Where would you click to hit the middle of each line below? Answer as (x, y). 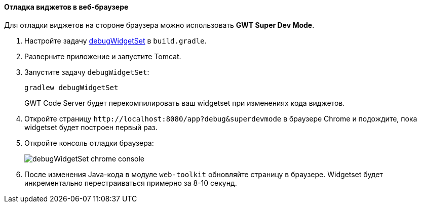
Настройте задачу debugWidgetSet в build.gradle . (116, 40)
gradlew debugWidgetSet (71, 87)
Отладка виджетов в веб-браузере (66, 7)
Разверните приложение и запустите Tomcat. (103, 56)
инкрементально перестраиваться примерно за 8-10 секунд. (131, 183)
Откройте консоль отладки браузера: (89, 143)
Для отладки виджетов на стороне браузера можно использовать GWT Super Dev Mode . (159, 25)
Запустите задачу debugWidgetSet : (87, 72)
